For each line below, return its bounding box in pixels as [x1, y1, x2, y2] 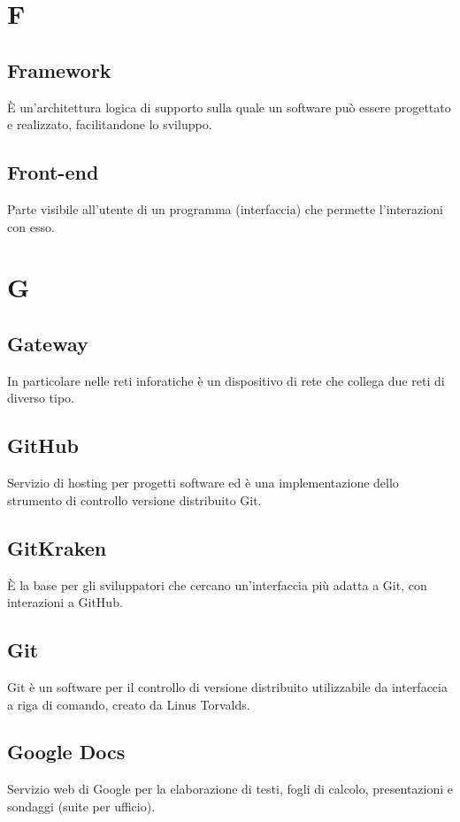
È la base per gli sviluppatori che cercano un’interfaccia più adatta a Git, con [7, 575, 427, 594]
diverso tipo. [7, 388, 74, 407]
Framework [7, 56, 111, 83]
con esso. [7, 217, 55, 235]
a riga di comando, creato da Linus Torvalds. [7, 695, 250, 713]
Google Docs [7, 738, 126, 765]
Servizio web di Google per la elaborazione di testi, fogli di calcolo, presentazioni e [7, 780, 454, 798]
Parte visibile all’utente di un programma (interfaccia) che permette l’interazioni [7, 199, 443, 218]
